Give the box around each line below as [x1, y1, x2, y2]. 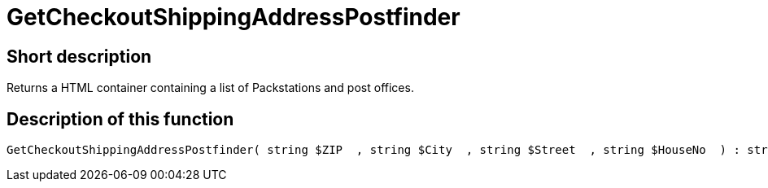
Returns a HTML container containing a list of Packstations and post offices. [7, 81, 414, 95]
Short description [7, 46, 152, 67]
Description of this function [7, 108, 234, 129]
